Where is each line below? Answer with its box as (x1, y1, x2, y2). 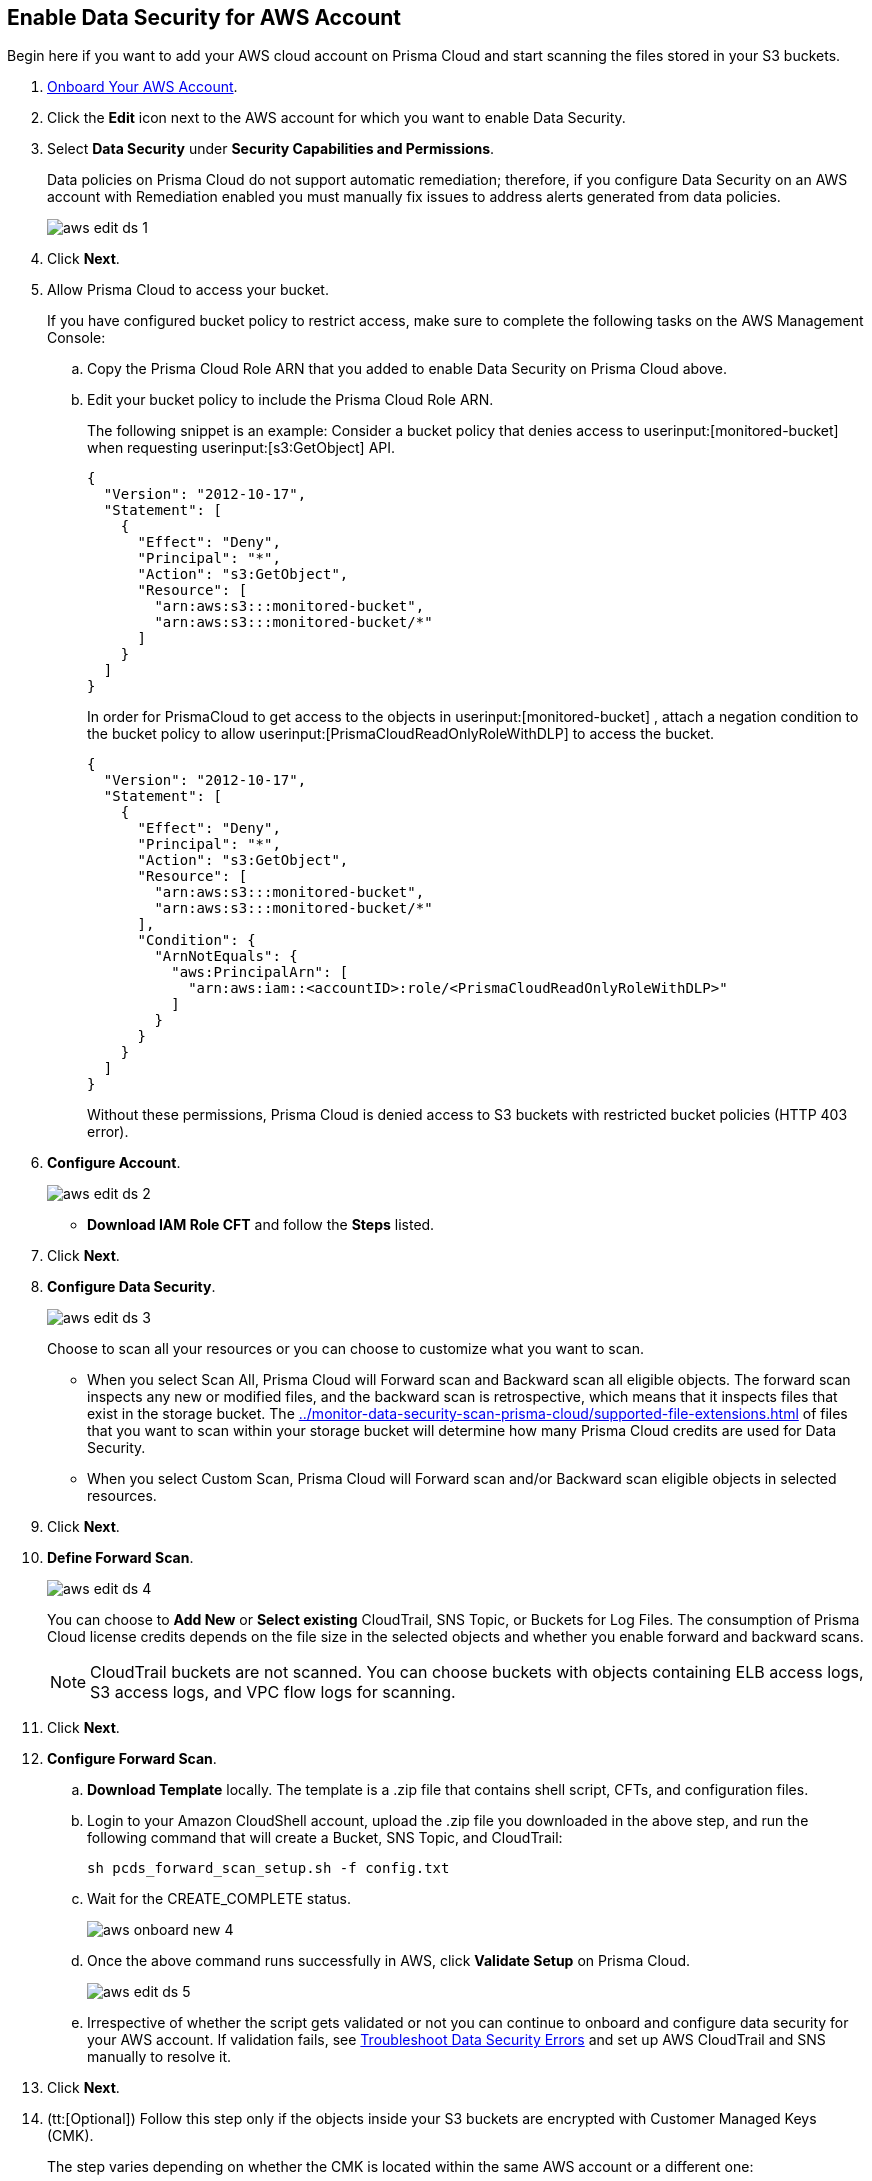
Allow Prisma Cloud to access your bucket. (47, 281, 329, 299)
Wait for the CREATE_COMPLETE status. (87, 1890, 352, 1908)
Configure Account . (47, 1154, 181, 1172)
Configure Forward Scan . (47, 1750, 217, 1768)
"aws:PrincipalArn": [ (171, 964, 349, 981)
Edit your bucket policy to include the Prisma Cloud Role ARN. (87, 391, 494, 409)
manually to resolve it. (87, 2048, 232, 2066)
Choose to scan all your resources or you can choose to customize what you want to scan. (47, 1340, 645, 1358)
